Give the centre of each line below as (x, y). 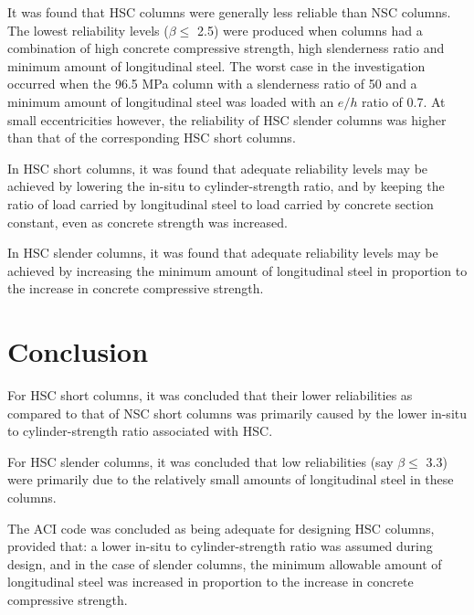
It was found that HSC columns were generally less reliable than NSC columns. (229, 12)
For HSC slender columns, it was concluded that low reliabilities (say (200, 461)
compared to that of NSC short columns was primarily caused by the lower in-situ (237, 413)
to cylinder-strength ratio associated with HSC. (140, 431)
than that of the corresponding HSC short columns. (152, 138)
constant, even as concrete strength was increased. (147, 222)
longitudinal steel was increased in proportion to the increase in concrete (211, 582)
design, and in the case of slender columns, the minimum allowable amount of (225, 563)
